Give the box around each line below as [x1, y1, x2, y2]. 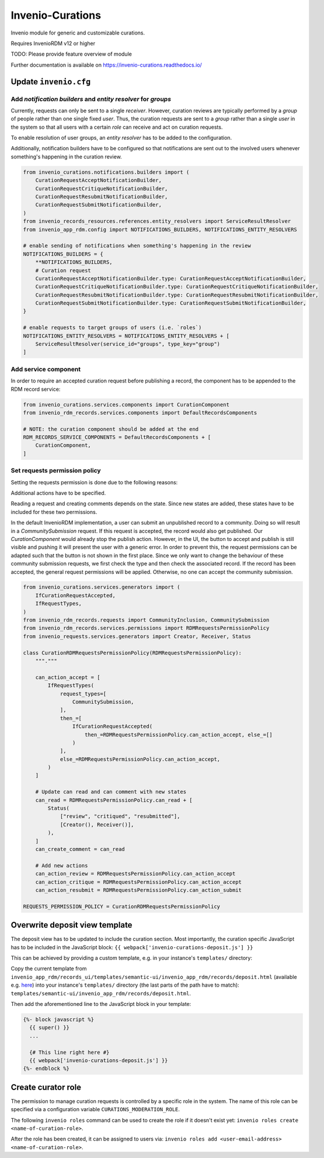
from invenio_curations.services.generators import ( [23, 584, 180, 591]
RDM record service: [11, 385, 61, 392]
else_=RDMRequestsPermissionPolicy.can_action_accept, [60, 756, 221, 763]
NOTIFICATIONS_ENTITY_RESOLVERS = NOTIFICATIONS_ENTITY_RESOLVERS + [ [23, 332, 230, 339]
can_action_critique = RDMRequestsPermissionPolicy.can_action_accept [35, 878, 242, 885]
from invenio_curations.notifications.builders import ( [23, 168, 190, 175]
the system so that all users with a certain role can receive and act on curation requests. [11, 123, 223, 130]
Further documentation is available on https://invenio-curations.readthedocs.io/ [11, 61, 203, 68]
